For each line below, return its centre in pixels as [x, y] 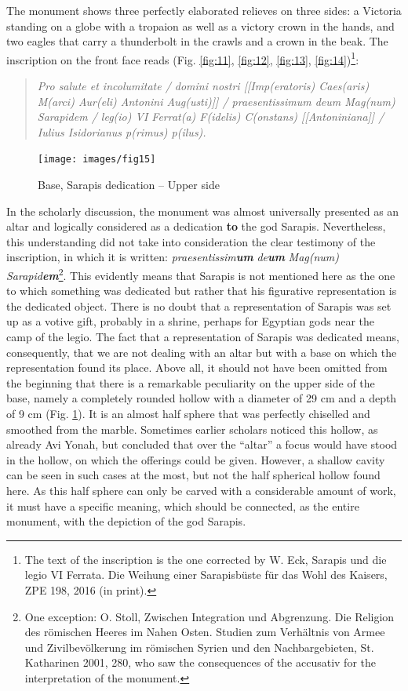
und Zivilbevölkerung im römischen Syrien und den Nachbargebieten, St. [199, 647]
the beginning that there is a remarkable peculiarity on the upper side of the [191, 382]
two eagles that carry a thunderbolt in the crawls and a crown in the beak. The [197, 41]
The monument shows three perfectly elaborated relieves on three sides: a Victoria [204, 10]
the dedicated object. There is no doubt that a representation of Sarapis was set [199, 305]
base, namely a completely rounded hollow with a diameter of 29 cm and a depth [202, 398]
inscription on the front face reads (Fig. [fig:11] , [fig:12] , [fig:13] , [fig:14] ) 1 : [183, 58]
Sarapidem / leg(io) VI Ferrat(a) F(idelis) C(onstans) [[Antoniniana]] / [211, 116]
